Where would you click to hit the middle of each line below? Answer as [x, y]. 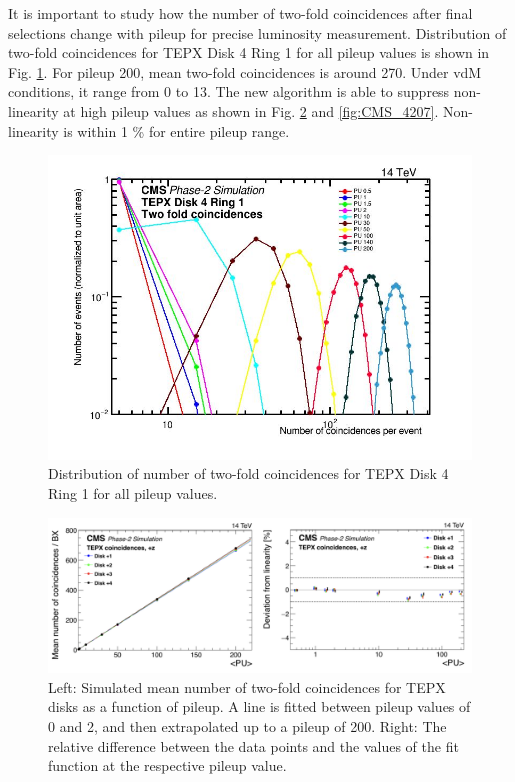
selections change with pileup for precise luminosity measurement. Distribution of [257, 32]
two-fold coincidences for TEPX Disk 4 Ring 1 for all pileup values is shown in [249, 52]
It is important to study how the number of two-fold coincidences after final [240, 13]
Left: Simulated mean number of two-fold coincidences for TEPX [247, 686]
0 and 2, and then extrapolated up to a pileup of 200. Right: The [247, 726]
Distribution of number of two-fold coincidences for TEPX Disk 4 [248, 473]
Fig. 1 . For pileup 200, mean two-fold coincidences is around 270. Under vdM [245, 71]
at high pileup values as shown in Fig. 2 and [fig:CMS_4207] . [251, 110]
